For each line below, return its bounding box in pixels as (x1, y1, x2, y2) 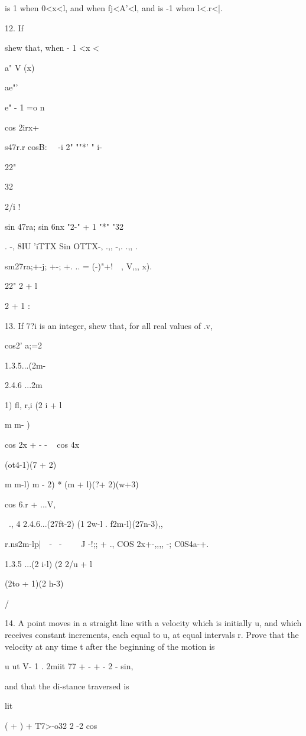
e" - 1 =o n (5, 100, 45, 113)
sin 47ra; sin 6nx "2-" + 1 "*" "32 (5, 220, 123, 232)
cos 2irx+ (5, 121, 40, 133)
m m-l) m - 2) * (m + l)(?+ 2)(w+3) (5, 478, 139, 490)
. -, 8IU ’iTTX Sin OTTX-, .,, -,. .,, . (5, 240, 138, 252)
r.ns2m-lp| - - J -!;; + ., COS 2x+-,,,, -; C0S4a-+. (5, 538, 209, 550)
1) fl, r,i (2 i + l (5, 398, 62, 411)
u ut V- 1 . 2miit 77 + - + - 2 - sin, (5, 660, 134, 672)
